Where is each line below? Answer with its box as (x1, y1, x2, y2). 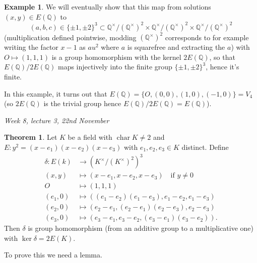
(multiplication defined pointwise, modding (4, 32, 137, 42)
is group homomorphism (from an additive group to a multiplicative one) (28, 223, 254, 233)
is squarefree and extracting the (127, 42, 225, 52)
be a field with (68, 132, 112, 142)
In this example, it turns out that (4, 88, 107, 99)
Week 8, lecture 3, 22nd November (4, 115, 109, 125)
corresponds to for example (165, 32, 249, 42)
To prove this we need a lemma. (4, 249, 102, 260)
